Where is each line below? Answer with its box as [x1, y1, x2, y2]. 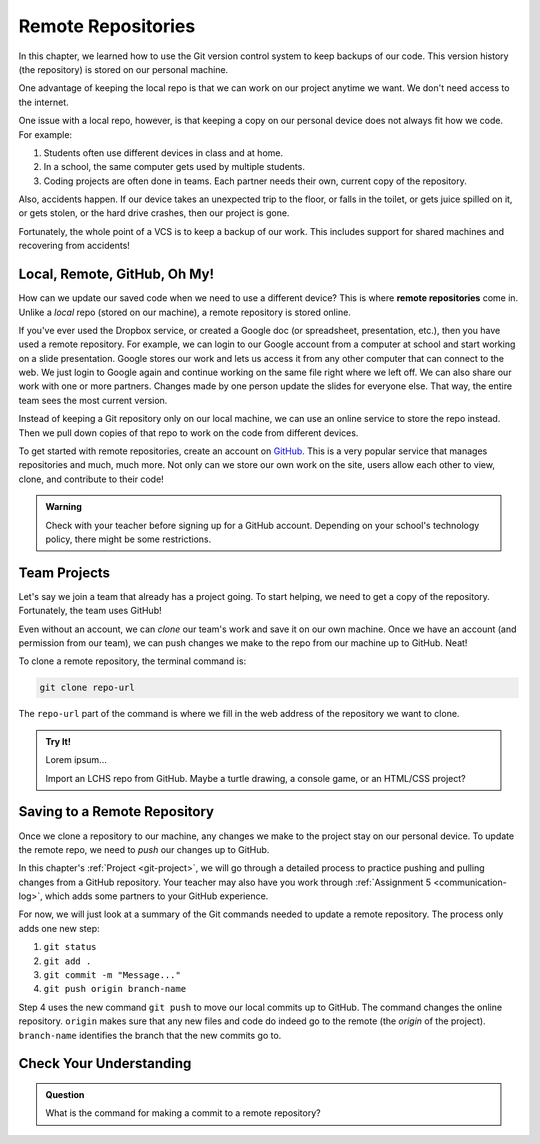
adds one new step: [18, 922, 100, 934]
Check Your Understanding [18, 1055, 192, 1072]
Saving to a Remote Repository [18, 803, 215, 820]
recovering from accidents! [18, 240, 130, 252]
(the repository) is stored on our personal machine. [18, 63, 229, 75]
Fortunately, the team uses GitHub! [18, 605, 162, 617]
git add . [43, 955, 92, 967]
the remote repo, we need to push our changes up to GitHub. [18, 843, 270, 855]
